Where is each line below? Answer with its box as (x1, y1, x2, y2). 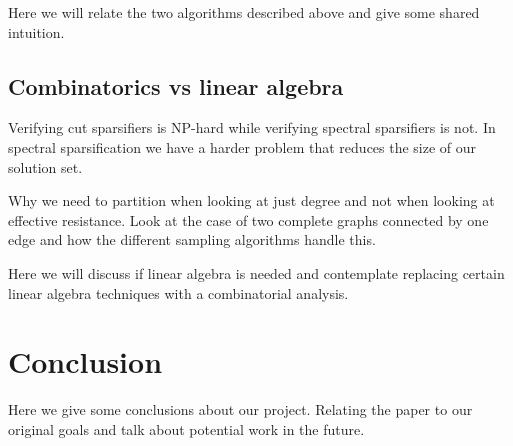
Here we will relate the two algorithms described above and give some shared (8, 2, 480, 22)
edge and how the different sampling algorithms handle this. (8, 229, 376, 250)
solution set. (8, 156, 83, 177)
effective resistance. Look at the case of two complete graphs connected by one (8, 209, 489, 230)
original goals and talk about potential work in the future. (8, 418, 365, 439)
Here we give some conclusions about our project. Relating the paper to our (8, 399, 473, 420)
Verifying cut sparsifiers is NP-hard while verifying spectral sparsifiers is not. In (8, 117, 496, 138)
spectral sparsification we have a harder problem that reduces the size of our (8, 136, 477, 157)
